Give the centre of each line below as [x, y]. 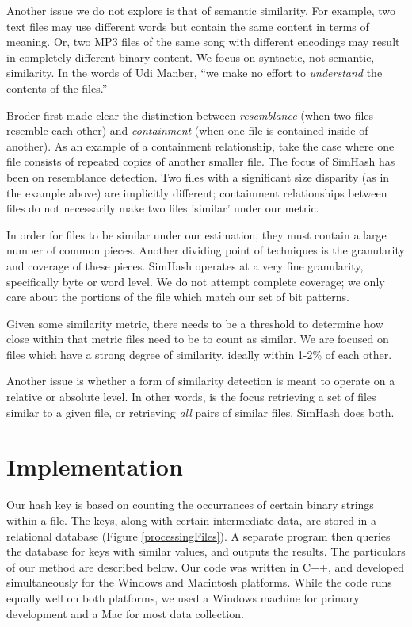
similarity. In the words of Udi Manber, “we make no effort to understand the [195, 73]
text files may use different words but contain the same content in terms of [188, 26]
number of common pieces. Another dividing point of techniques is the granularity [206, 250]
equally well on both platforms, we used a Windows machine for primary [183, 597]
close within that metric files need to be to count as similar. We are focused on [198, 339]
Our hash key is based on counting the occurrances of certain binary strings [190, 505]
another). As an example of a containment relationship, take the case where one [200, 145]
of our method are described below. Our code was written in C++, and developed [206, 566]
